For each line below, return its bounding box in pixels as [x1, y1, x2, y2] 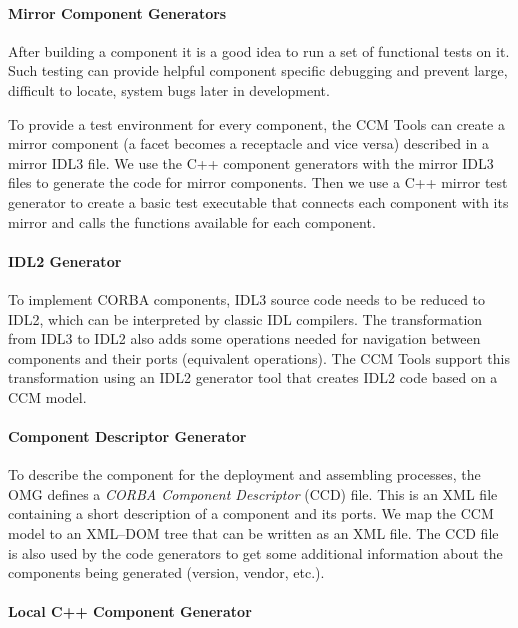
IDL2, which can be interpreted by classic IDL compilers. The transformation [8, 308, 483, 329]
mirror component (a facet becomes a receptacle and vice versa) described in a [8, 133, 490, 154]
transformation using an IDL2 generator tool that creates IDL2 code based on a [8, 367, 498, 388]
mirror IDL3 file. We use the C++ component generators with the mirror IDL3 [8, 152, 494, 173]
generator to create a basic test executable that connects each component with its [8, 191, 509, 212]
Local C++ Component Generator [8, 601, 252, 622]
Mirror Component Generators [8, 2, 227, 23]
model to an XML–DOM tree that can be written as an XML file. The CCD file [8, 523, 499, 544]
